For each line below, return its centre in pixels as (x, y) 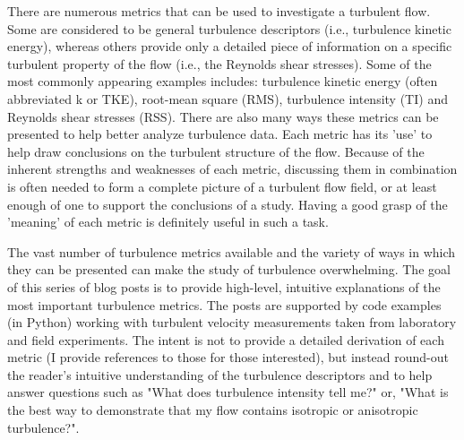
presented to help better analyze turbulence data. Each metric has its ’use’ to (220, 134)
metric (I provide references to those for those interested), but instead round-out (228, 357)
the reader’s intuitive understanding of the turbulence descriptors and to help (220, 374)
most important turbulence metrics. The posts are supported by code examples (224, 304)
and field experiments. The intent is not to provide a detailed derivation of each (226, 339)
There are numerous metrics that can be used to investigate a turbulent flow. (219, 11)
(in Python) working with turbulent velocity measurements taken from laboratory (232, 322)
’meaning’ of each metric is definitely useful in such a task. (168, 222)
